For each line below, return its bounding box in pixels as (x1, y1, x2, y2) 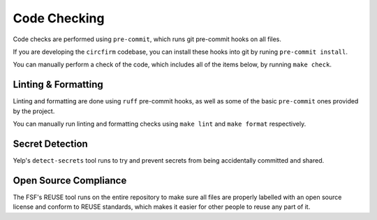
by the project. (13, 107, 55, 115)
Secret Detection (13, 138, 89, 149)
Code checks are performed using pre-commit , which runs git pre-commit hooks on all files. (13, 35, 282, 43)
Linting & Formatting (13, 79, 104, 91)
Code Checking (13, 10, 105, 26)
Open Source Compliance (13, 175, 127, 186)
